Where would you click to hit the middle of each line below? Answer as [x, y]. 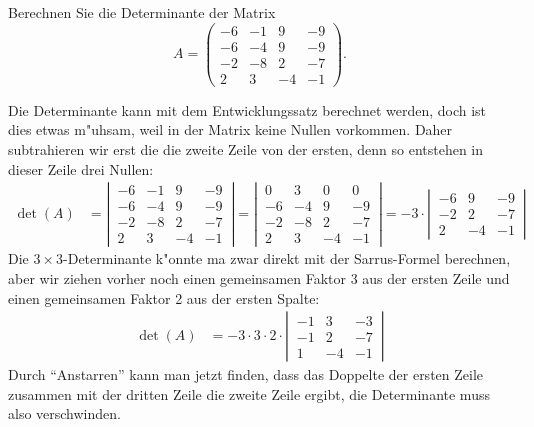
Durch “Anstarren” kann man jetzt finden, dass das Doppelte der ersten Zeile [246, 374]
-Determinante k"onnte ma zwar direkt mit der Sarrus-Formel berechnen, [287, 258]
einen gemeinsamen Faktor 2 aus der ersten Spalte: [164, 297]
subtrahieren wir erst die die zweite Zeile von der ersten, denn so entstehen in [246, 148]
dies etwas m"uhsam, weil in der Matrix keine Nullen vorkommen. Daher [230, 129]
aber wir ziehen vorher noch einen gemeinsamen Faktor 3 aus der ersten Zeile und [259, 278]
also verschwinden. [64, 413]
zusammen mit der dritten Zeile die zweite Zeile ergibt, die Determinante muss [249, 393]
